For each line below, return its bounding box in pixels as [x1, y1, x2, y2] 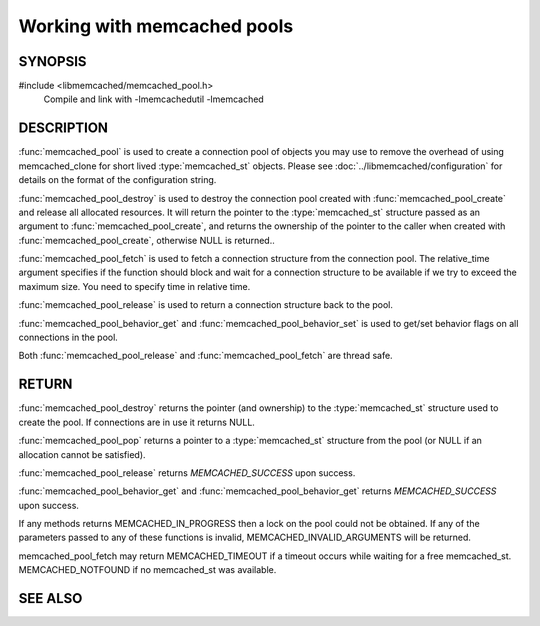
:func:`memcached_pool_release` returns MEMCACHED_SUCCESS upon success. [18, 466, 356, 479]
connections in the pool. [18, 331, 119, 344]
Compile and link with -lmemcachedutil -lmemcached [43, 93, 264, 105]
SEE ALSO [18, 590, 83, 607]
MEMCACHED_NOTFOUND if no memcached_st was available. [18, 564, 277, 576]
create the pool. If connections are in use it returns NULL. [18, 416, 255, 428]
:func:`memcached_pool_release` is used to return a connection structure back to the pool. [18, 299, 394, 311]
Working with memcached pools [18, 15, 294, 37]
